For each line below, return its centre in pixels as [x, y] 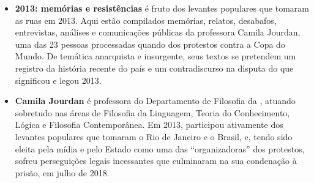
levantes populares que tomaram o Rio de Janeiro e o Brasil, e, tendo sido [154, 136]
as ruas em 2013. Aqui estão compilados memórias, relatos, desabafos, [146, 20]
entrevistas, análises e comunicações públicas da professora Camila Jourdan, [158, 32]
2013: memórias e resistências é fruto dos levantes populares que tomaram [162, 8]
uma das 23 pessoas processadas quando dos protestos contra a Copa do [150, 44]
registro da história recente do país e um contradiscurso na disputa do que [154, 68]
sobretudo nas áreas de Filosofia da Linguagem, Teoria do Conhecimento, [152, 112]
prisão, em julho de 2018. [62, 172]
